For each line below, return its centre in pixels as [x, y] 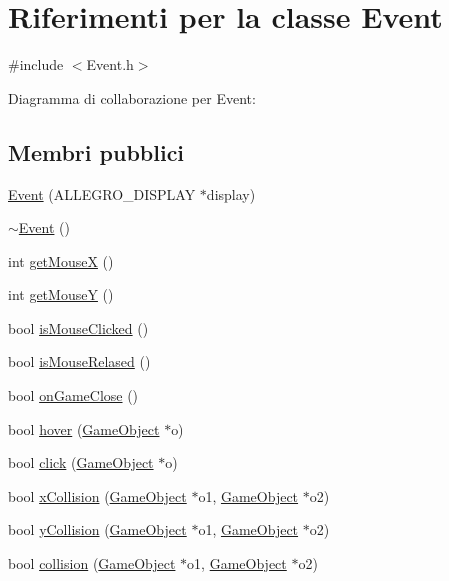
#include [36, 64]
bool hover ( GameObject [84, 428]
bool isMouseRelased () [79, 361]
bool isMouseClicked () [78, 327]
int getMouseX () [61, 260]
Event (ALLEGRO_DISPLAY [102, 193]
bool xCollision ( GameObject [97, 495]
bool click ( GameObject [81, 462]
